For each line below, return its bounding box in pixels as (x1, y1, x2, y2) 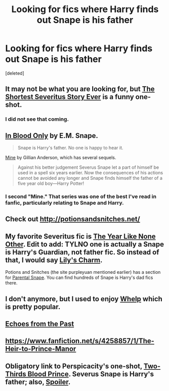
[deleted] (5, 70, 24, 76)
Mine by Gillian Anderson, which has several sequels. (5, 155, 116, 161)
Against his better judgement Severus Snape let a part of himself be (17, 164, 159, 170)
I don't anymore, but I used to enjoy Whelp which (5, 295, 163, 303)
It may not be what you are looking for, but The (5, 85, 155, 93)
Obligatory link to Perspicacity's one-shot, (5, 362, 143, 370)
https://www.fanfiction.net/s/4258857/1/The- (5, 337, 154, 346)
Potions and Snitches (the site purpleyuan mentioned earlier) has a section (5, 269, 161, 275)
